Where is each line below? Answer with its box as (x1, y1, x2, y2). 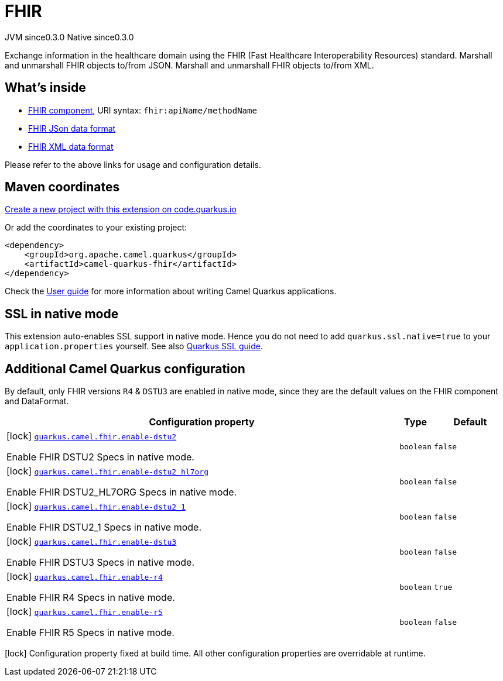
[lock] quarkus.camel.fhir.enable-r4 (6, 570, 163, 583)
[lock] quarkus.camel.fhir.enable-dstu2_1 (6, 500, 186, 513)
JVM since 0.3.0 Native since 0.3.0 (5, 32, 134, 42)
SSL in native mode (5, 306, 119, 321)
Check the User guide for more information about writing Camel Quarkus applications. (5, 286, 337, 297)
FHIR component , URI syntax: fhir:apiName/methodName (28, 105, 257, 115)
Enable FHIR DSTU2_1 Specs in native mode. (6, 521, 201, 534)
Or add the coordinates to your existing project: (5, 222, 187, 233)
